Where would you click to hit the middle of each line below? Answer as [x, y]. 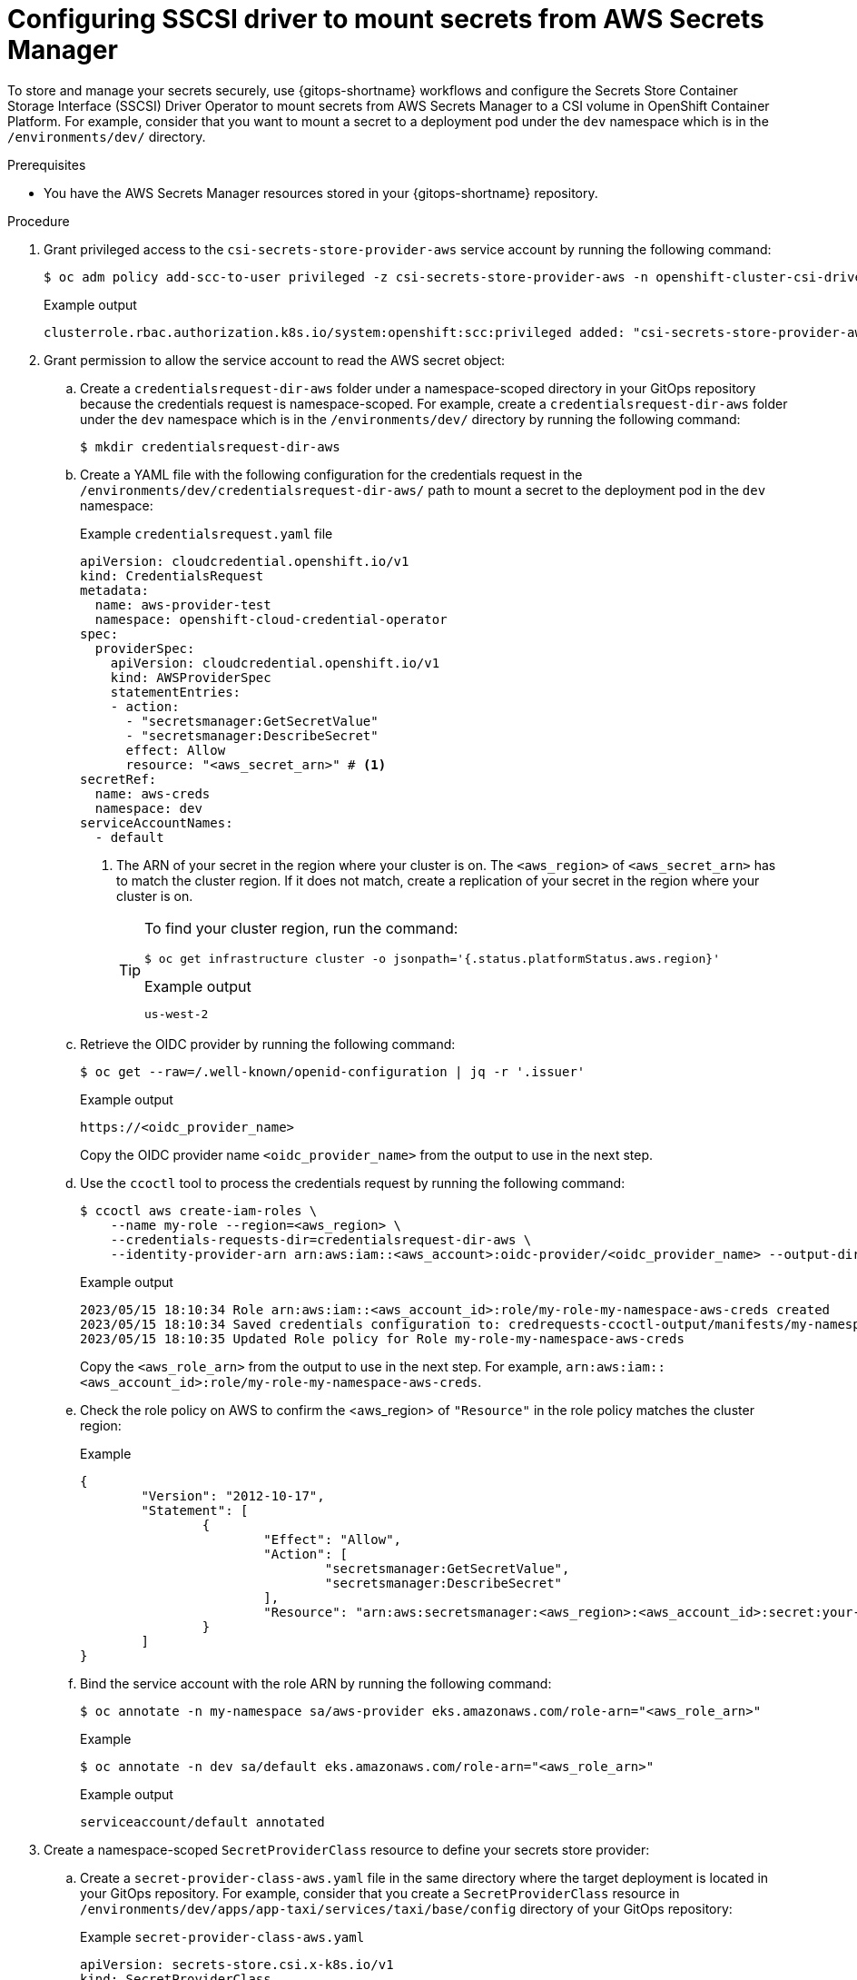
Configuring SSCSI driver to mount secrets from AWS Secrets [386, 19]
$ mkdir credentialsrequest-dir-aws [210, 446]
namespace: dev [148, 808]
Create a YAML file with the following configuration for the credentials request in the [331, 474]
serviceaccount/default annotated [202, 1822]
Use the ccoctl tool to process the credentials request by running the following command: [353, 1183]
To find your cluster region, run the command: [301, 928]
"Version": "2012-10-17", [233, 1495]
